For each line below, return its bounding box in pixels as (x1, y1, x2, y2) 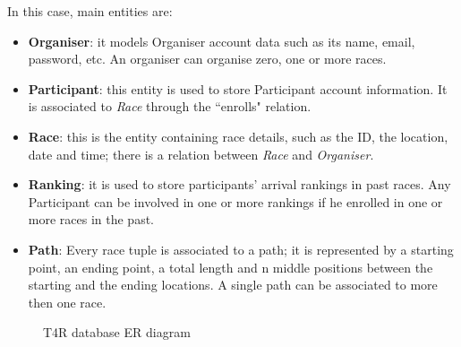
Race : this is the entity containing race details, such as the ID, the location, (28, 126, 448, 145)
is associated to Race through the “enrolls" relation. (28, 97, 312, 116)
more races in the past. (28, 210, 155, 229)
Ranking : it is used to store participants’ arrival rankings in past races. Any (28, 175, 451, 194)
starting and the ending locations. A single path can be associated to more (28, 275, 438, 294)
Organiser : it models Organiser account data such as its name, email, (28, 31, 415, 50)
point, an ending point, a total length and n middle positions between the (28, 257, 433, 276)
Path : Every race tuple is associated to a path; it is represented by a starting (28, 239, 454, 258)
